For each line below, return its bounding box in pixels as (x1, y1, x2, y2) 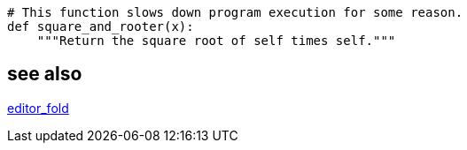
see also (7, 63, 82, 86)
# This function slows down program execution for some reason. (7, 5, 463, 19)
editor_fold (7, 100, 69, 116)
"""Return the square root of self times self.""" (36, 34, 396, 48)
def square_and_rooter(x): (7, 19, 194, 34)
